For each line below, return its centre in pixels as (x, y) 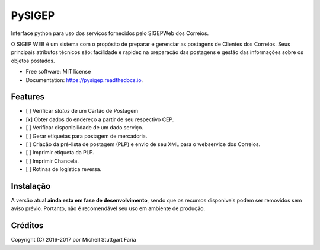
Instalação (31, 186)
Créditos (27, 226)
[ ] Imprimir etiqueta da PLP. (60, 153)
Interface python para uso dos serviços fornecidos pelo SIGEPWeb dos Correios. (110, 33)
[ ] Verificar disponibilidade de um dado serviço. (84, 128)
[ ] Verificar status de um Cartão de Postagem (82, 111)
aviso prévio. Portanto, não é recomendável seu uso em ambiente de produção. (108, 208)
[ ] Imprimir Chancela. (52, 161)
